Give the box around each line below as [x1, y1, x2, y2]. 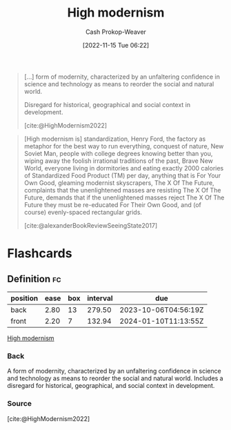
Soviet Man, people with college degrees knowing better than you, [23, 149, 213, 157]
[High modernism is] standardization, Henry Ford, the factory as [23, 135, 206, 143]
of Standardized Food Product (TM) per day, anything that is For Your [23, 171, 221, 179]
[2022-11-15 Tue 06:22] [82, 41, 150, 49]
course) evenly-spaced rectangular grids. [23, 208, 143, 216]
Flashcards [7, 246, 72, 262]
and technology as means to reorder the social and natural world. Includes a [7, 374, 223, 382]
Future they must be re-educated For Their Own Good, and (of [23, 200, 202, 208]
